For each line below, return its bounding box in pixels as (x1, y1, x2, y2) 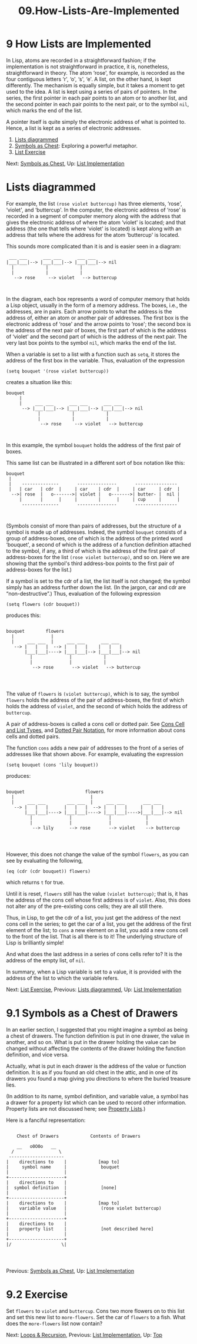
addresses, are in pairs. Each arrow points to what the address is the (6, 308, 172, 315)
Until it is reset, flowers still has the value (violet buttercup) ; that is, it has (6, 890, 188, 897)
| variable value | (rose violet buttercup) (6, 1205, 162, 1211)
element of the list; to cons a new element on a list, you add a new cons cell (6, 926, 188, 933)
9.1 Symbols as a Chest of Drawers (6, 1006, 178, 1020)
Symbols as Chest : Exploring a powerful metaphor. (14, 142, 138, 149)
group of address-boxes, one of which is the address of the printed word (6, 534, 183, 541)
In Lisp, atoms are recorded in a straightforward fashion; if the (6, 57, 156, 64)
